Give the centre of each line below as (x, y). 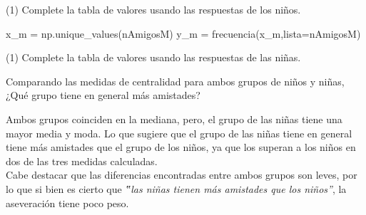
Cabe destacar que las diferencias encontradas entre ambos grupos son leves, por (182, 175)
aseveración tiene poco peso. (67, 203)
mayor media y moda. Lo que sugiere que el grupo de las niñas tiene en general (179, 133)
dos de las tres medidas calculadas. (82, 161)
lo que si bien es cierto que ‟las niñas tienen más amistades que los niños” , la (176, 188)
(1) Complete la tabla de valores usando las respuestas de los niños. (153, 9)
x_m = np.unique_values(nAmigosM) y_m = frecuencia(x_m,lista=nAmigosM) (183, 33)
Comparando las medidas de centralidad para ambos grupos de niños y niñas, (175, 81)
